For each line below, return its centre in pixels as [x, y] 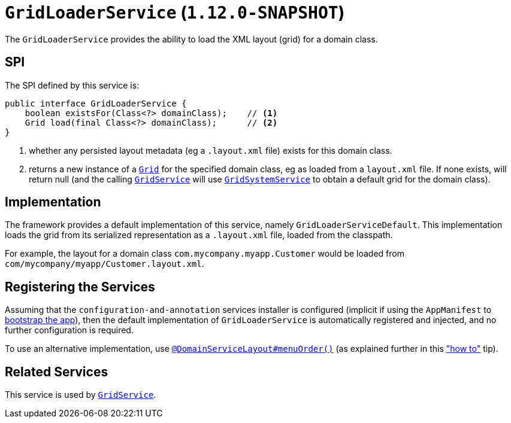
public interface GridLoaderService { [96, 103]
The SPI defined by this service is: [72, 85]
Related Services [57, 372]
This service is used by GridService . [81, 395]
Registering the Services [80, 287]
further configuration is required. [69, 330]
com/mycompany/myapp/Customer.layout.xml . [105, 264]
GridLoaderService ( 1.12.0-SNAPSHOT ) [175, 13]
